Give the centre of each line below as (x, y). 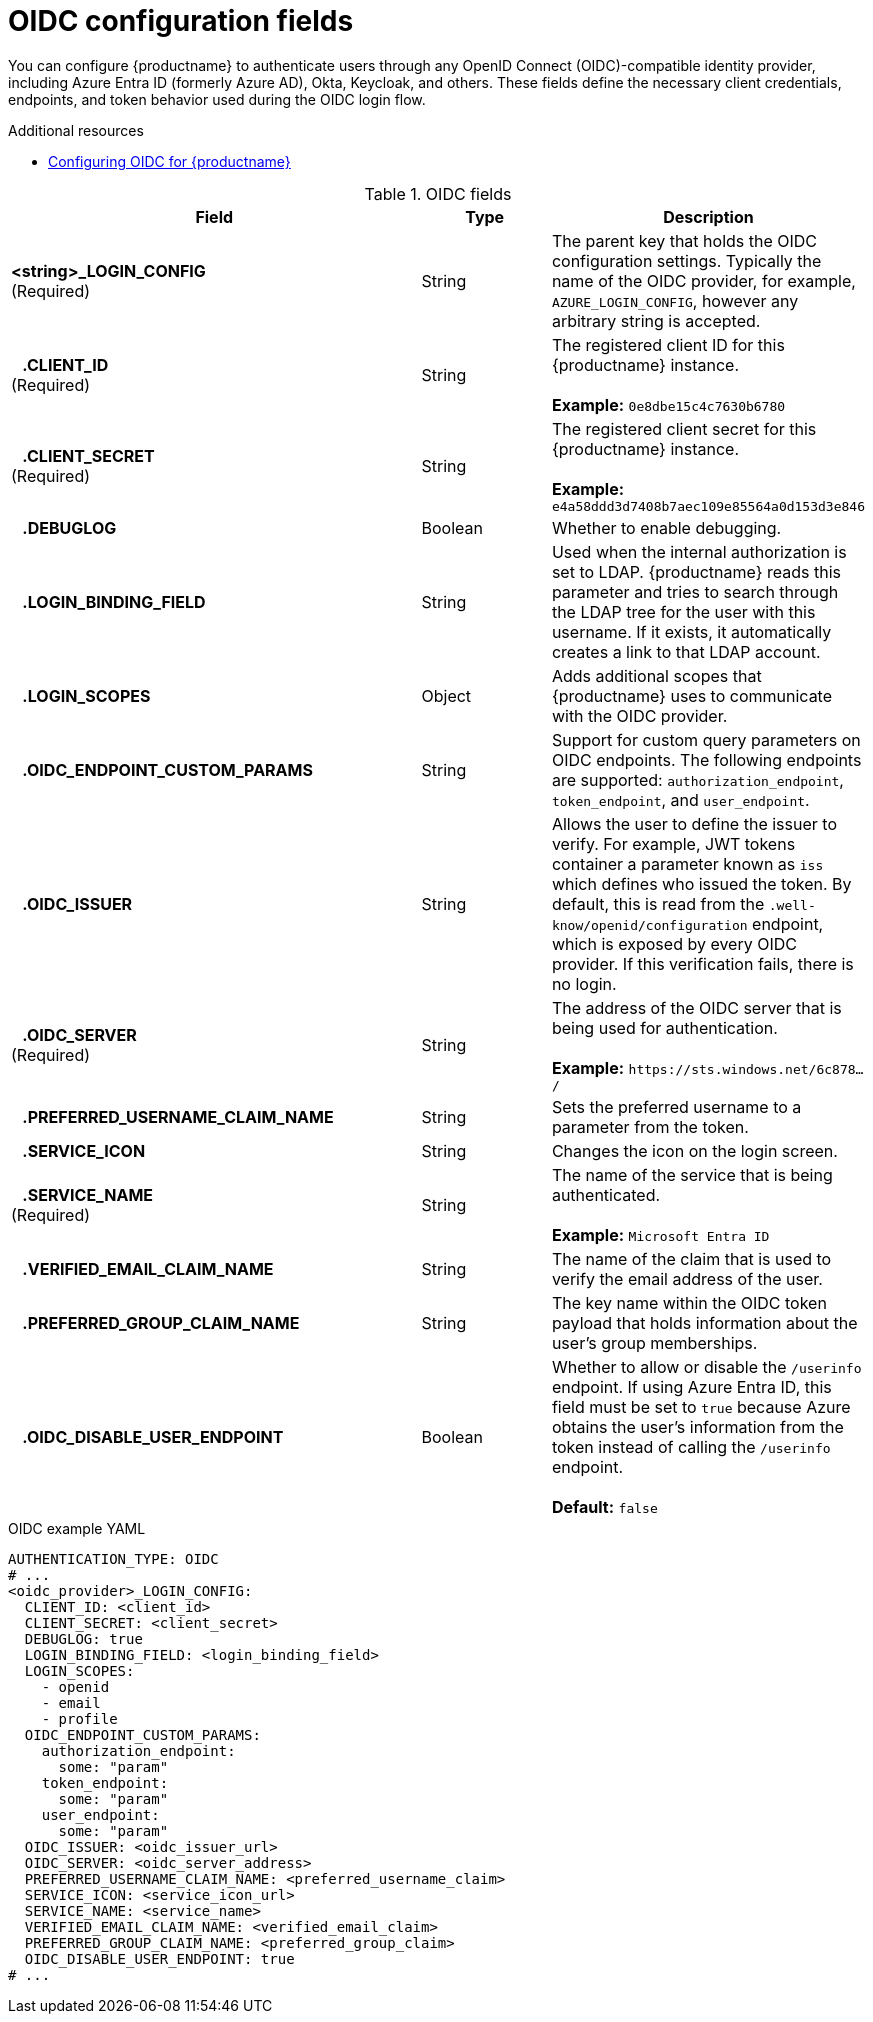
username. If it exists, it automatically (691, 631)
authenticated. (606, 1194)
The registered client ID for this (668, 344)
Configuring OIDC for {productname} (169, 161)
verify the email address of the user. (687, 1278)
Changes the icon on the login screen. (694, 1150)
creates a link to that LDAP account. (686, 651)
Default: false (604, 1506)
